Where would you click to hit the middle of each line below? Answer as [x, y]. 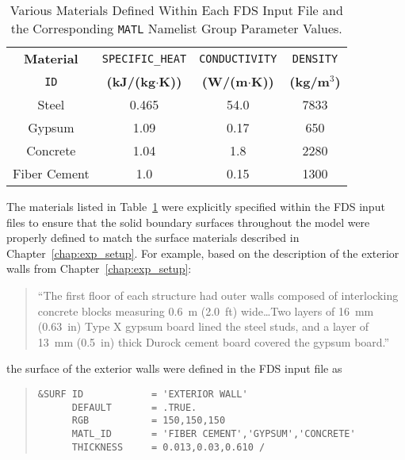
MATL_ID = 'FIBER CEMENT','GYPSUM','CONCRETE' [214, 433]
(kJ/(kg [131, 81]
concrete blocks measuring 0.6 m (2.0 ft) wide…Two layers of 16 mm [206, 310]
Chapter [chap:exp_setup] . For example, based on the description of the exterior [203, 253]
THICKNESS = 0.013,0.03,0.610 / [168, 447]
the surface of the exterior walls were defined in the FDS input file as [174, 368]
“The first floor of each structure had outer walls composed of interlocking [218, 295]
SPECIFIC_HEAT [144, 58]
